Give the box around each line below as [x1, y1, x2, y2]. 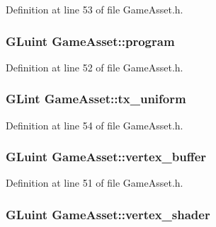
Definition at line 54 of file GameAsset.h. [6, 117, 183, 132]
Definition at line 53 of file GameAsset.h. [6, 2, 183, 16]
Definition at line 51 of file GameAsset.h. [6, 175, 183, 190]
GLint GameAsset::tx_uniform [6, 90, 186, 107]
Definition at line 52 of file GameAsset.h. [6, 59, 183, 74]
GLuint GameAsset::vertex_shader [6, 205, 210, 223]
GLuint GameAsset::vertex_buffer [6, 148, 207, 165]
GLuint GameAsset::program [6, 32, 175, 50]
